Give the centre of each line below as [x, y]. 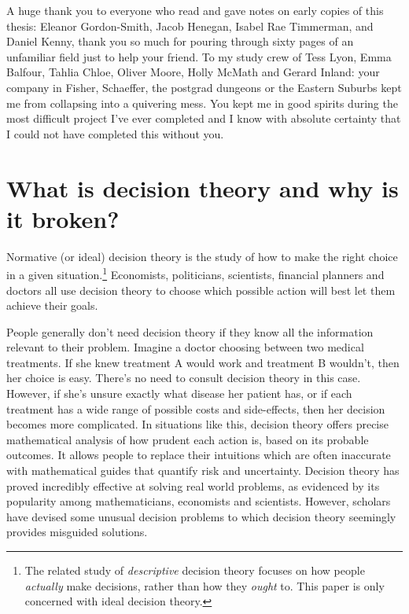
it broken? [63, 218]
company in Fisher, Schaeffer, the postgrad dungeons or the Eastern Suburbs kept [204, 87]
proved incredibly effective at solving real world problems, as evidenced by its [193, 485]
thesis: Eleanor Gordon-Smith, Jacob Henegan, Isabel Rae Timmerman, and [190, 26]
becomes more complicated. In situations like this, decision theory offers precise [197, 424]
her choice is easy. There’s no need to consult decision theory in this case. [184, 378]
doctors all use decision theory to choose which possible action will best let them [201, 290]
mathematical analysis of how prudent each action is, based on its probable [188, 439]
